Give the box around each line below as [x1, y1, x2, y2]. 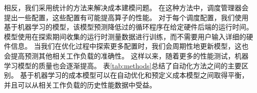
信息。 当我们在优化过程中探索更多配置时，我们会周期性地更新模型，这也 [10, 41, 249, 51]
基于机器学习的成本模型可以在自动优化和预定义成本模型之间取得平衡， [20, 70, 249, 80]
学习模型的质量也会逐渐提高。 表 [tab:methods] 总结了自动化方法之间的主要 [4, 60, 242, 70]
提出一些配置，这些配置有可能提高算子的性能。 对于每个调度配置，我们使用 [4, 12, 249, 22]
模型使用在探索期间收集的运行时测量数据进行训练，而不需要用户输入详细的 [4, 31, 246, 41]
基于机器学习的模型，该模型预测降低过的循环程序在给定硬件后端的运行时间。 [4, 22, 253, 32]
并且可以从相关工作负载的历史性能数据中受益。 [4, 79, 156, 90]
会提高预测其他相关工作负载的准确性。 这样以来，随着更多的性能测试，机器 [4, 50, 249, 61]
